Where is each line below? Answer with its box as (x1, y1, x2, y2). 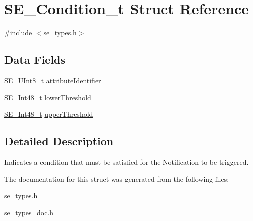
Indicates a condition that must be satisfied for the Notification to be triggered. (4, 156, 249, 167)
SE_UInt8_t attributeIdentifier (4, 75, 101, 85)
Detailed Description (4, 133, 114, 149)
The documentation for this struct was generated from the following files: (4, 173, 229, 184)
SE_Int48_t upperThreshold (4, 109, 93, 119)
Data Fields (4, 52, 66, 67)
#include (4, 27, 32, 38)
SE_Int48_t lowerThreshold (4, 92, 91, 102)
